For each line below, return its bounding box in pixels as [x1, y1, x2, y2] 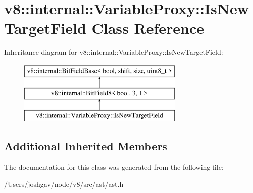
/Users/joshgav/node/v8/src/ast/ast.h [4, 178, 124, 189]
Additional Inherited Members [4, 138, 167, 154]
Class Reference [91, 18, 205, 38]
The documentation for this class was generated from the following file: [4, 162, 224, 172]
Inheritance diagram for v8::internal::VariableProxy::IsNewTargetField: [4, 47, 223, 57]
